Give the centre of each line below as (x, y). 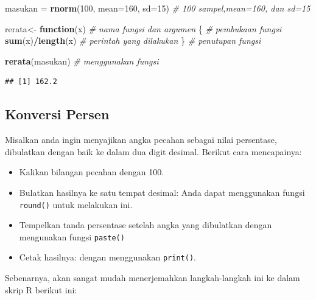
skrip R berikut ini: (41, 289)
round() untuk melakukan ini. (76, 204)
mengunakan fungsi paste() (72, 236)
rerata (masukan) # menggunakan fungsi (82, 61)
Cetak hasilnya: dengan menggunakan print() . (107, 257)
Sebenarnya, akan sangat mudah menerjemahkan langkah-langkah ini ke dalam (153, 278)
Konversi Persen (57, 114)
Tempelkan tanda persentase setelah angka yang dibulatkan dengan (146, 225)
